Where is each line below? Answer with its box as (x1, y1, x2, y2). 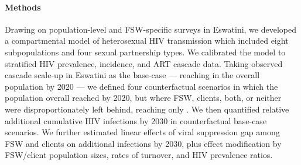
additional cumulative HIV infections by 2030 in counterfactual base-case (5, 114, 267, 127)
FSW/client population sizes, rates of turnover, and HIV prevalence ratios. (5, 149, 273, 161)
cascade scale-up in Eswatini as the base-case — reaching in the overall (5, 69, 260, 81)
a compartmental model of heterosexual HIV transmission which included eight (5, 34, 289, 47)
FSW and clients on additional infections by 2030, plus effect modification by (5, 137, 282, 149)
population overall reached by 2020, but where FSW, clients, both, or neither (5, 92, 282, 104)
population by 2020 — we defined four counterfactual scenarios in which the (5, 80, 278, 92)
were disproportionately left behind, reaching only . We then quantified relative (5, 103, 289, 115)
